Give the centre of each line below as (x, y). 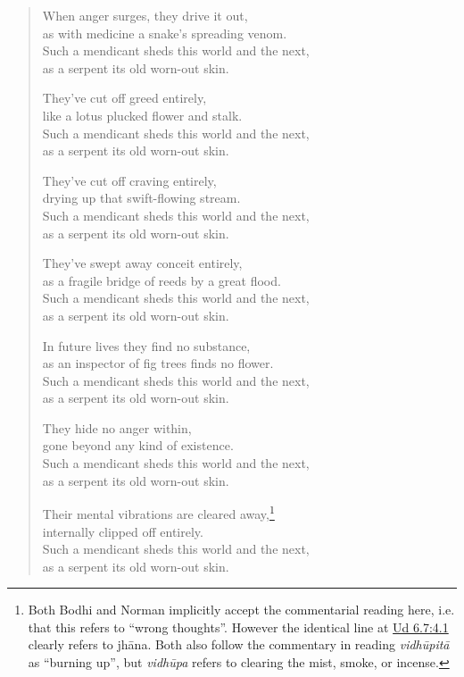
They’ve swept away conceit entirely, (142, 263)
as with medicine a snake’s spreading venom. (165, 33)
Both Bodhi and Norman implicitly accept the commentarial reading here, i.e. (241, 610)
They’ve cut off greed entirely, (124, 98)
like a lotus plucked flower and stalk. (142, 115)
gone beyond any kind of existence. (138, 445)
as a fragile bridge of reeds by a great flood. (162, 280)
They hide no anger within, (117, 427)
